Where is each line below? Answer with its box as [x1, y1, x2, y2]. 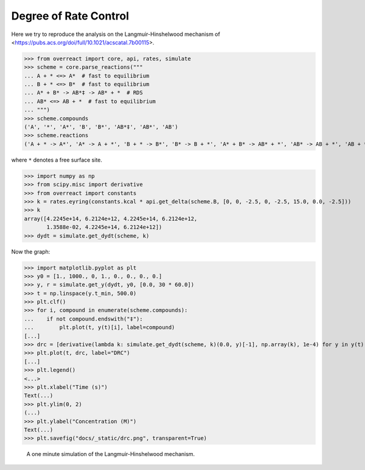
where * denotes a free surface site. [11, 156, 103, 163]
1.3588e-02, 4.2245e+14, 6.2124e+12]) [46, 224, 162, 231]
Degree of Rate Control [11, 9, 130, 23]
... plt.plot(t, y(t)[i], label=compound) [24, 324, 175, 331]
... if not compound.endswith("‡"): [24, 315, 143, 322]
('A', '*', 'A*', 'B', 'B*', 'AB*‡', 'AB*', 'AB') [24, 124, 179, 130]
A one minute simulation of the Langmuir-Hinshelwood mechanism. [26, 450, 195, 458]
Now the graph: [11, 247, 50, 255]
